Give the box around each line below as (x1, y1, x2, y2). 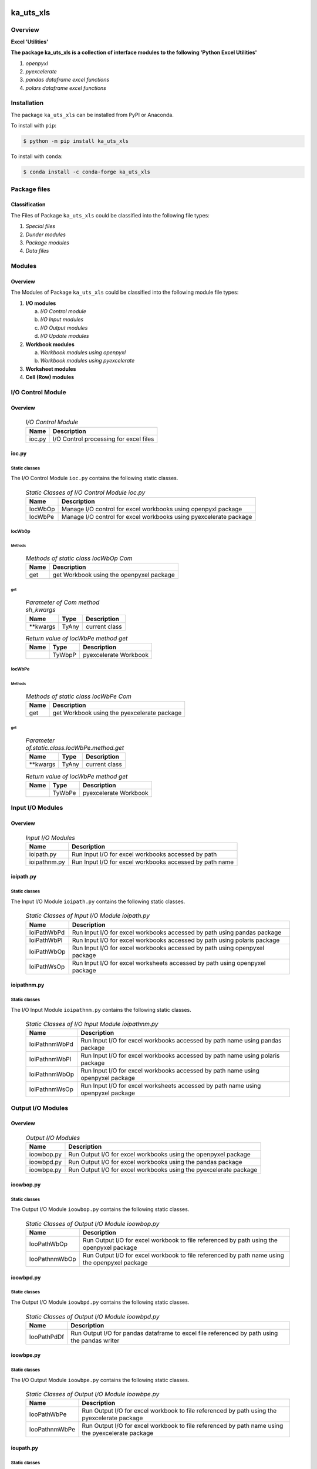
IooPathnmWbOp (29, 1255, 76, 1263)
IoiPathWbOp (29, 947, 66, 955)
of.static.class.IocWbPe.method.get (25, 744, 124, 752)
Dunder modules (25, 231, 66, 238)
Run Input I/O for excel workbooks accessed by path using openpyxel (72, 944, 264, 952)
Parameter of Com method (25, 598, 100, 606)
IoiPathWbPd (29, 928, 65, 937)
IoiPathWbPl (29, 936, 63, 944)
